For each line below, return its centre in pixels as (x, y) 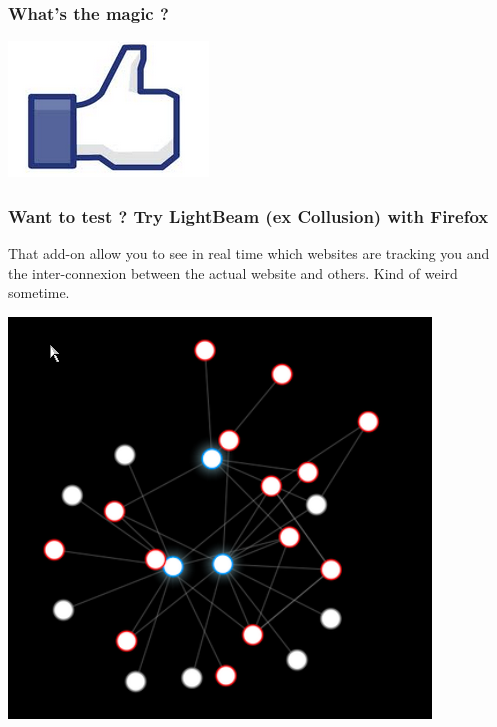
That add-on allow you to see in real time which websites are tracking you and (249, 253)
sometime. (39, 292)
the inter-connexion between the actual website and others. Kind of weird (233, 272)
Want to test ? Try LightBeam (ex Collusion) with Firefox (248, 215)
